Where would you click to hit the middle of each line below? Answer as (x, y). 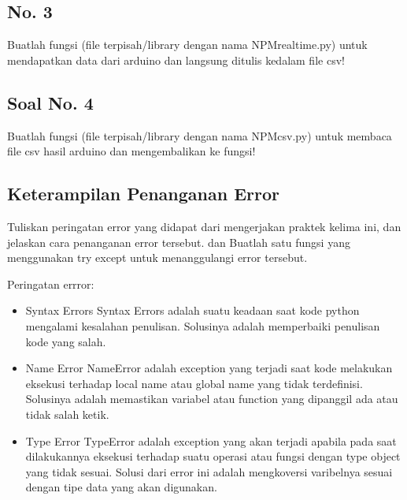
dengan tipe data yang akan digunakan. (121, 487)
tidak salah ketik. (67, 414)
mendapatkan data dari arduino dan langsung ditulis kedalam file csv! (176, 60)
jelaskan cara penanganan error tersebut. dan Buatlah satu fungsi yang (179, 242)
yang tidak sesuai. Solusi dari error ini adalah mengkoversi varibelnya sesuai (209, 471)
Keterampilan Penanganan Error (143, 194)
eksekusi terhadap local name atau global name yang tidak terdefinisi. (194, 383)
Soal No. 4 (50, 102)
